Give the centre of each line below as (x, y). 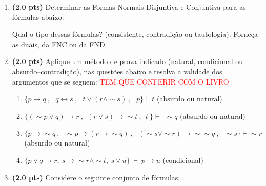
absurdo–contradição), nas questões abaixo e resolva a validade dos (117, 71)
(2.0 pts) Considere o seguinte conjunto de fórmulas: (96, 177)
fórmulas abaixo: (38, 17)
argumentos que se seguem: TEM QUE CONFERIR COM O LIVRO (120, 81)
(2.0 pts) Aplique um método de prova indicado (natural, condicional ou (127, 61)
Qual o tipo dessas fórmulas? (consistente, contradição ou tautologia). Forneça (135, 34)
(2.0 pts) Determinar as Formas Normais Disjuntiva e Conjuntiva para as (129, 7)
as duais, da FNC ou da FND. (59, 44)
